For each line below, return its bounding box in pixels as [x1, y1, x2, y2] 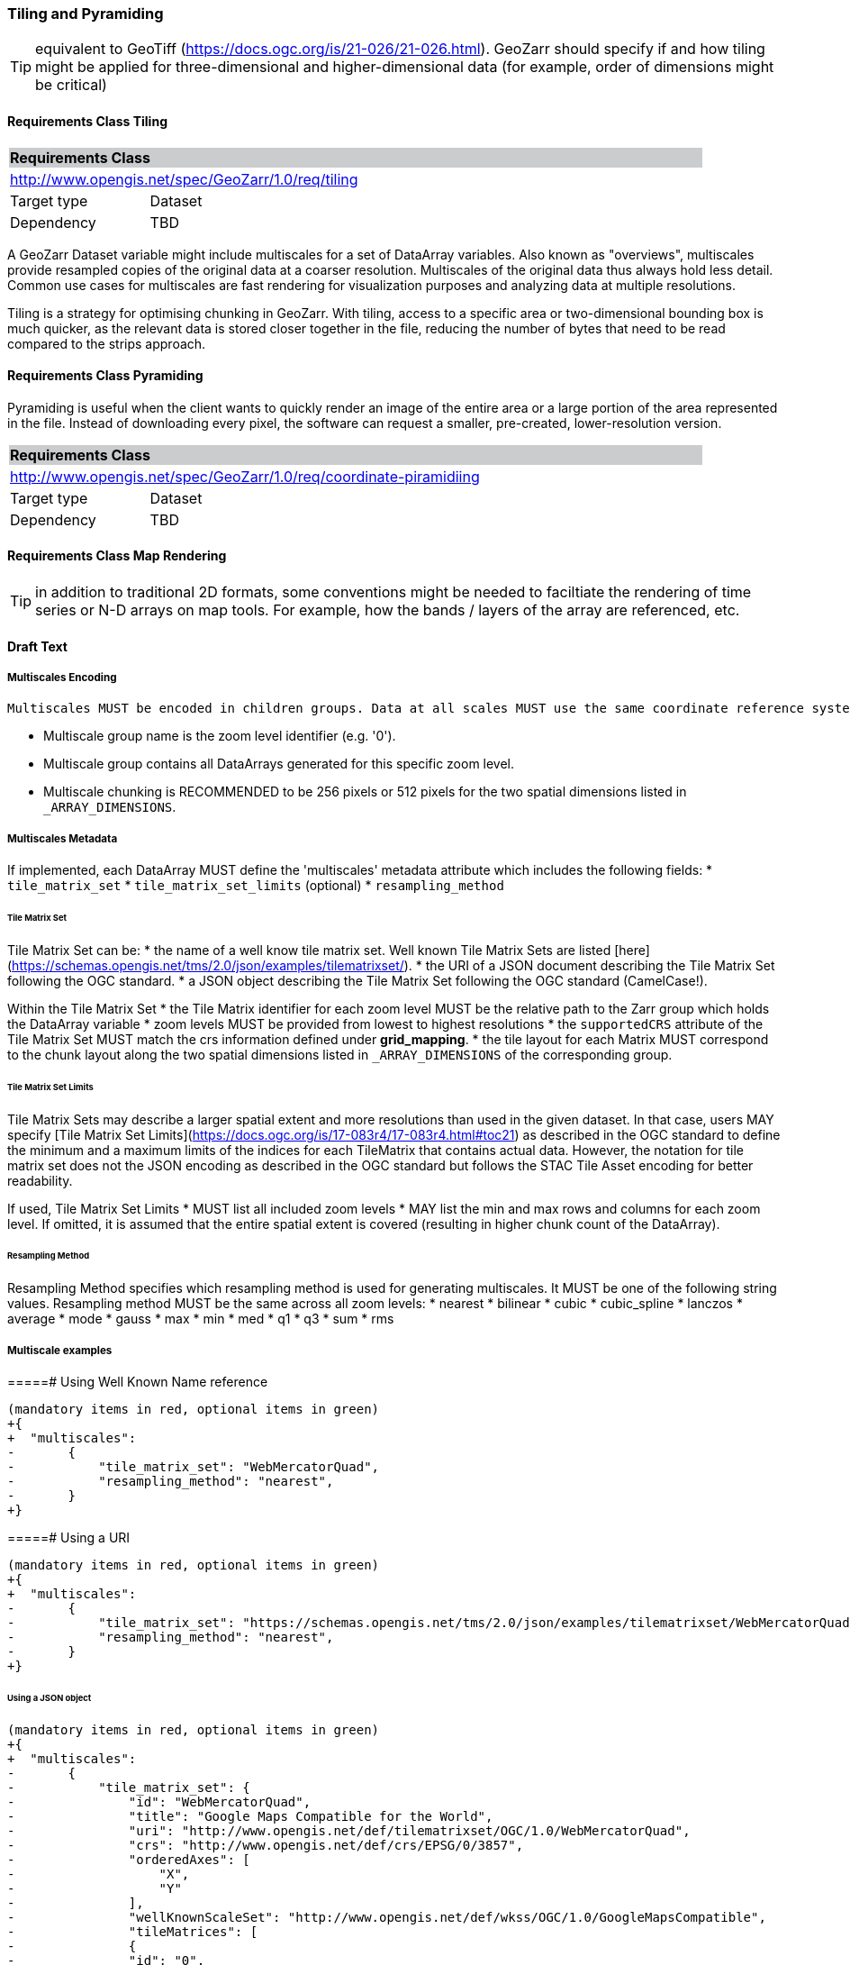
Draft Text [7, 638, 68, 654]
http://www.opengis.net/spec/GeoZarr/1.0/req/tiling [10, 169, 358, 188]
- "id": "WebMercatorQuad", [7, 1794, 312, 1809]
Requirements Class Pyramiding [7, 368, 203, 384]
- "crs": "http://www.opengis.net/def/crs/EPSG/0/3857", [7, 1837, 524, 1852]
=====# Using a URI [7, 1530, 131, 1546]
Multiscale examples [7, 1343, 113, 1357]
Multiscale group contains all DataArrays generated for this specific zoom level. [43, 756, 515, 772]
